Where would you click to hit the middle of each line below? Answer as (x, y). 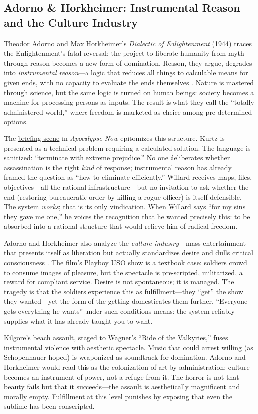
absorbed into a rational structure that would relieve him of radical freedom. (121, 226)
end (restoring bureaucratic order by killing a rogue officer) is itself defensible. (123, 197)
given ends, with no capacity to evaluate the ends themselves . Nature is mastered (129, 82)
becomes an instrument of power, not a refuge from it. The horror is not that (122, 376)
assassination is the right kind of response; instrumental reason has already (118, 167)
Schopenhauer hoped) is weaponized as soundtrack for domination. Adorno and (125, 357)
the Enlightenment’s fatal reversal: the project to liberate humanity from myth (124, 53)
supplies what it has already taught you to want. (78, 321)
